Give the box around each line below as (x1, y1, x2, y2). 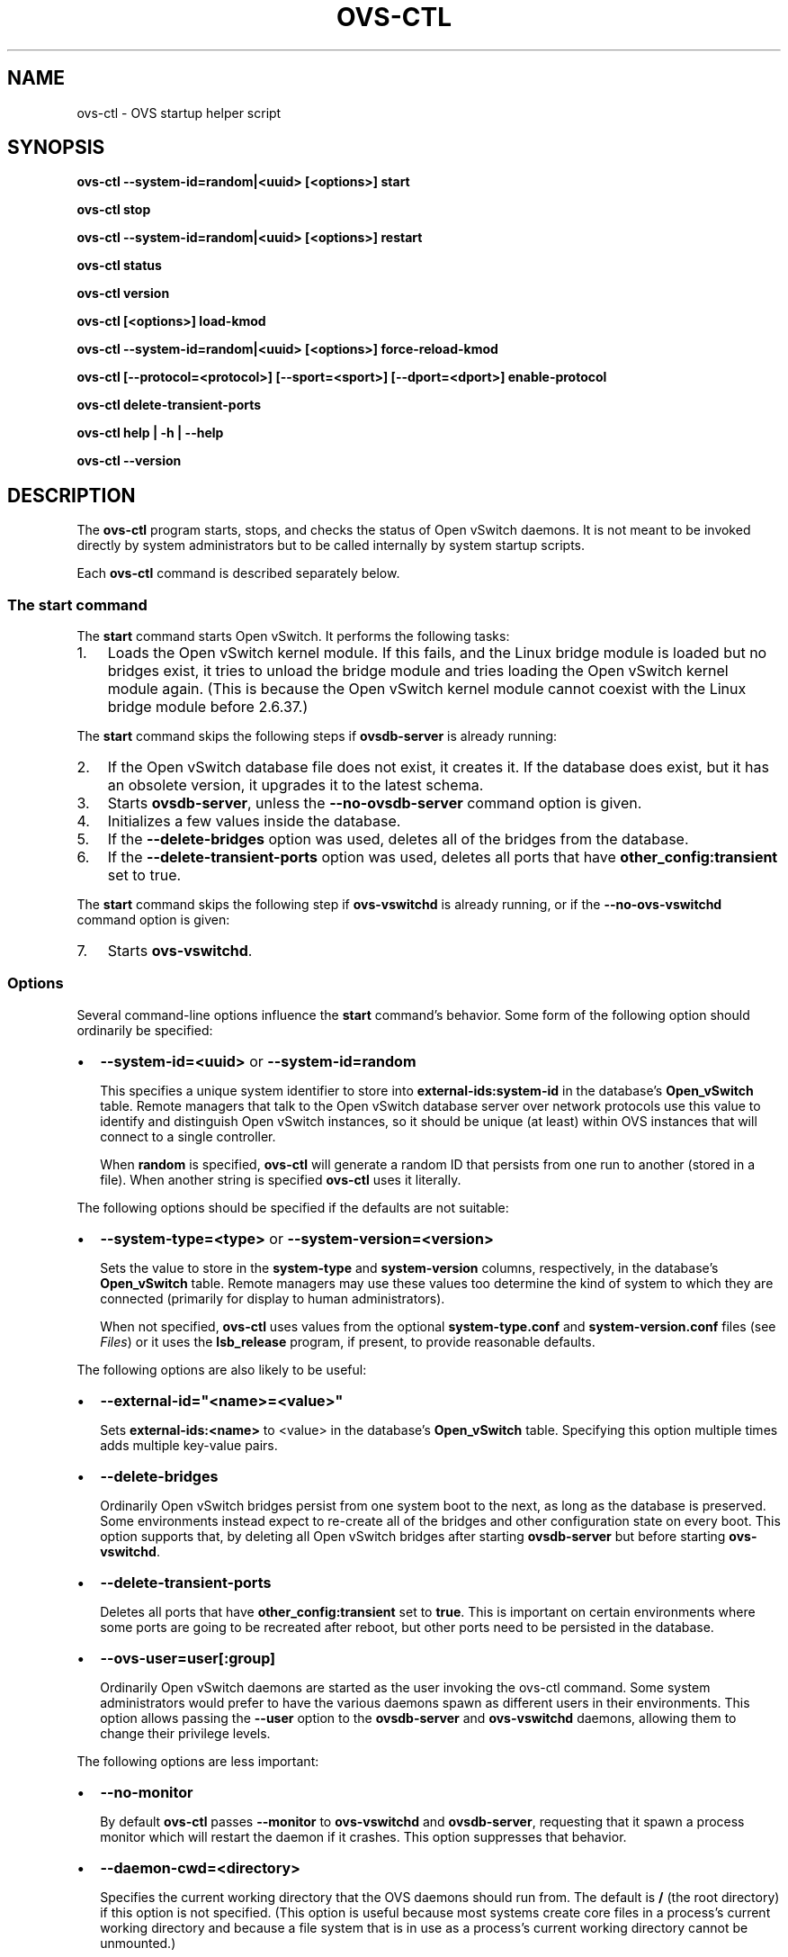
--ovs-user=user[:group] (100, 1648, 276, 1667)
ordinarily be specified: (76, 1022, 213, 1038)
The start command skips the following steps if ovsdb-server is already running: (76, 728, 558, 744)
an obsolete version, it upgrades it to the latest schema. (107, 776, 484, 795)
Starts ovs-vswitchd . (107, 942, 253, 960)
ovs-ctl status (76, 257, 162, 274)
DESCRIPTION (7, 483, 136, 507)
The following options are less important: (76, 1753, 319, 1769)
